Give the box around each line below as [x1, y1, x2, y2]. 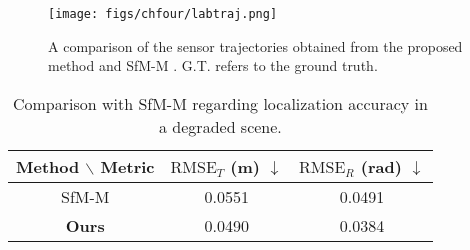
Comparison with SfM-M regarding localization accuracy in [12, 91, 428, 115]
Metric [100, 154, 155, 178]
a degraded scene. [159, 114, 282, 138]
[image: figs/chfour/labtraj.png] [48, 7, 278, 21]
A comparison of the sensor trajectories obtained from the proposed [48, 35, 463, 56]
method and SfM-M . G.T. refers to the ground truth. [48, 55, 378, 76]
